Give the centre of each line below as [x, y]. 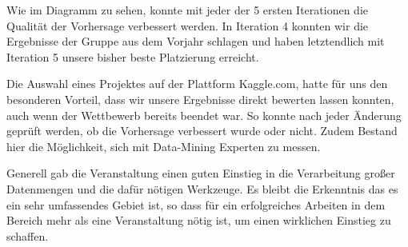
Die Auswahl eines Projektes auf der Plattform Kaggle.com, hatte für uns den [197, 84]
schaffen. [28, 235]
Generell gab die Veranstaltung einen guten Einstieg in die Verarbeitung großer [201, 173]
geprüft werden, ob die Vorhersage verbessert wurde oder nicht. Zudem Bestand [202, 131]
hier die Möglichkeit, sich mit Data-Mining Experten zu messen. [164, 146]
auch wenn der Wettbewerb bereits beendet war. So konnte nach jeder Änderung [204, 115]
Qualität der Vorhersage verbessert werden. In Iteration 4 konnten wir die [188, 25]
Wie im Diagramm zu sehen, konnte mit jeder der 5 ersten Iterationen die [188, 10]
